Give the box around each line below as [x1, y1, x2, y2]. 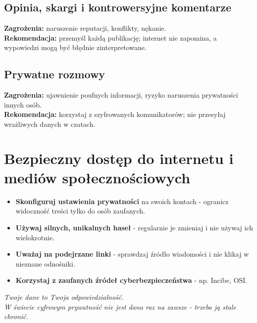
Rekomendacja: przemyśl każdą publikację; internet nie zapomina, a [4, 32, 217, 43]
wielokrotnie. [15, 232, 55, 242]
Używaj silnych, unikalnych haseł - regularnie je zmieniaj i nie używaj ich [15, 222, 254, 233]
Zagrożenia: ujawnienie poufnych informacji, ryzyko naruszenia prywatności [4, 90, 238, 100]
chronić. [4, 311, 28, 322]
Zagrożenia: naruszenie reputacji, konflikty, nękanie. [4, 23, 166, 33]
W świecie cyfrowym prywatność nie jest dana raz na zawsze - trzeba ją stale [4, 301, 236, 312]
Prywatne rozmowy [4, 66, 105, 82]
